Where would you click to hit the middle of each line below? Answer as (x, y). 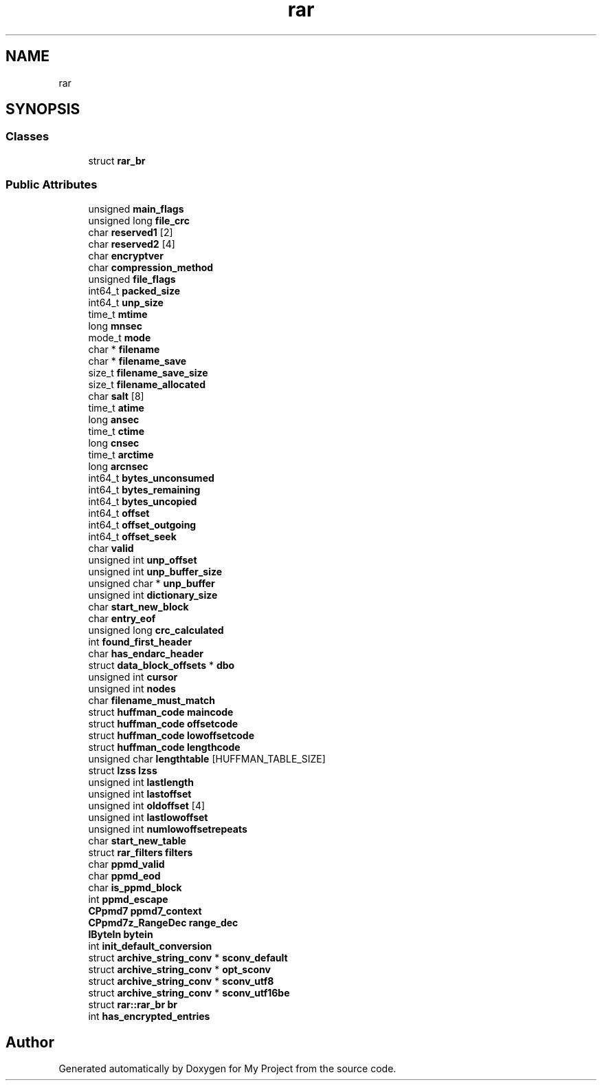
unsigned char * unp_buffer (152, 583)
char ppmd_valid (126, 864)
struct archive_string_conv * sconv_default (188, 957)
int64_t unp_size (126, 302)
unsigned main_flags (136, 209)
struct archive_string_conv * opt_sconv (179, 969)
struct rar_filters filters (141, 852)
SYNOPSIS (43, 109)
